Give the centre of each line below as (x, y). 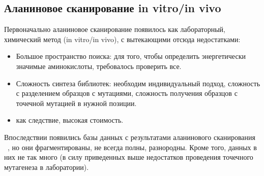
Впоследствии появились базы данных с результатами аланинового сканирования (130, 137)
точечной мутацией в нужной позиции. (76, 103)
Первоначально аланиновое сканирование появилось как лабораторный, (115, 29)
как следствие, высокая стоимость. (70, 120)
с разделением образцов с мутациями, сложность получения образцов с (127, 93)
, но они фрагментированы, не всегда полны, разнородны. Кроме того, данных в (132, 147)
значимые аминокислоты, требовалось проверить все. (99, 66)
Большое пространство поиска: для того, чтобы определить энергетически (131, 56)
